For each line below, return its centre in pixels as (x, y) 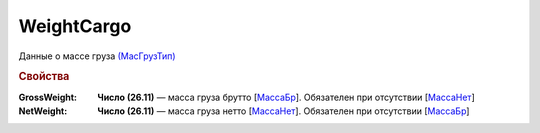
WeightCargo (75, 26)
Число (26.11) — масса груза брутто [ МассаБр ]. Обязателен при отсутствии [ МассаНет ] (286, 97)
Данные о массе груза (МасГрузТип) (97, 56)
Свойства (44, 77)
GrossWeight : (48, 97)
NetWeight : (43, 111)
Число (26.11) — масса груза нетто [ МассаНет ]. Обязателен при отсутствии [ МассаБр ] (283, 111)
